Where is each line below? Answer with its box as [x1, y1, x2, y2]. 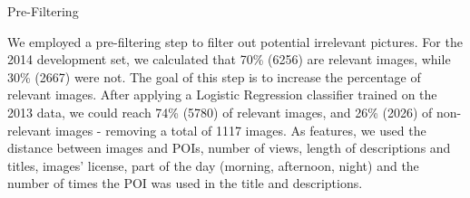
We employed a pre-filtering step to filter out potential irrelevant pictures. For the [7, 32, 463, 51]
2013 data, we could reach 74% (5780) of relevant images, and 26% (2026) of [7, 102, 433, 121]
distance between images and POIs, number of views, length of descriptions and [7, 138, 451, 157]
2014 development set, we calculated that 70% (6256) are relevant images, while [7, 50, 451, 69]
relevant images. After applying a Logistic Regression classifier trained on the [7, 85, 437, 104]
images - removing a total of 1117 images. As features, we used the [54, 120, 426, 139]
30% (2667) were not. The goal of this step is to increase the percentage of [7, 67, 421, 86]
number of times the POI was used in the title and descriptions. [7, 174, 363, 193]
